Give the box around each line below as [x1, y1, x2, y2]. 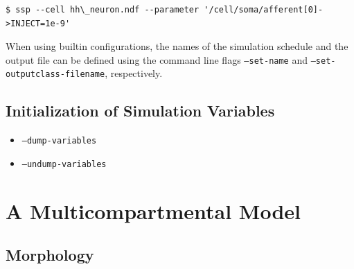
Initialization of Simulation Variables [6, 100, 275, 121]
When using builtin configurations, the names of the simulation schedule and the [6, 39, 348, 53]
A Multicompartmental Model [6, 196, 301, 225]
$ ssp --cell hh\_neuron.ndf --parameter [6, 5, 200, 15]
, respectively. [105, 66, 163, 80]
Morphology [6, 244, 94, 266]
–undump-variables [21, 159, 107, 169]
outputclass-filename [6, 69, 105, 80]
